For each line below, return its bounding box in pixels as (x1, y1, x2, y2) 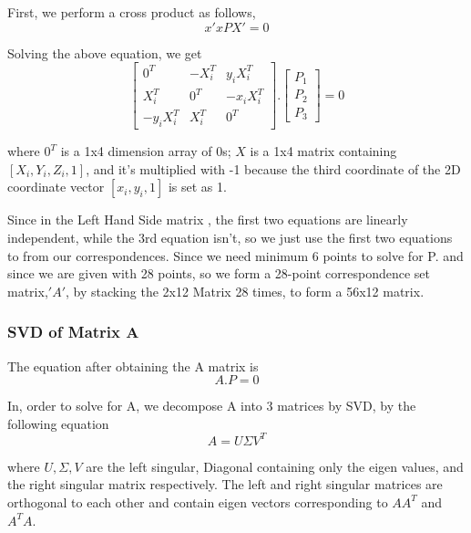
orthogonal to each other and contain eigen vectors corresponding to (7, 492, 388, 511)
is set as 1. (168, 177, 227, 196)
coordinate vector (7, 177, 105, 196)
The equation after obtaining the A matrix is (7, 356, 259, 375)
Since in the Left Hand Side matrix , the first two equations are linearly (7, 210, 408, 229)
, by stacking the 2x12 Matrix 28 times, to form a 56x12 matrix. (66, 281, 425, 300)
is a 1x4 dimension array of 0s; (60, 141, 231, 161)
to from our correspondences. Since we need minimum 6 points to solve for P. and (7, 246, 464, 265)
